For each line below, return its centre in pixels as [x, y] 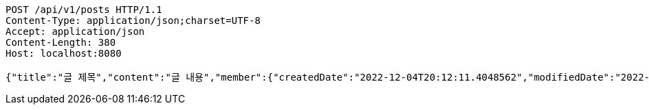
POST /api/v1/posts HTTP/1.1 [84, 10]
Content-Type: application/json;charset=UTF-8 [133, 20]
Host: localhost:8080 [64, 53]
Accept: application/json [75, 31]
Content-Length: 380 [61, 42]
